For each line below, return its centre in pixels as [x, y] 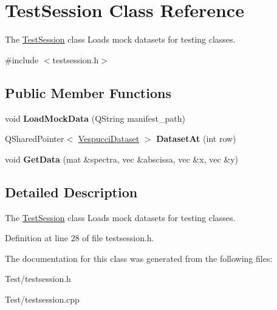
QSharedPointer [35, 139]
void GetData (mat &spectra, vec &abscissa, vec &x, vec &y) [122, 159]
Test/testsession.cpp [42, 299]
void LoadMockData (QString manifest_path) [95, 118]
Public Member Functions [88, 92]
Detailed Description [71, 192]
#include [22, 59]
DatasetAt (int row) [196, 139]
